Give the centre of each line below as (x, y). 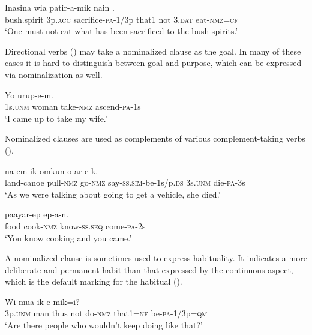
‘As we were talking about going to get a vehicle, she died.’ (113, 194)
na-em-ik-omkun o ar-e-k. (52, 170)
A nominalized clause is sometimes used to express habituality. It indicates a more (156, 258)
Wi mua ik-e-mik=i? (42, 301)
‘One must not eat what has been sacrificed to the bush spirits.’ (121, 31)
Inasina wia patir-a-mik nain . (60, 7)
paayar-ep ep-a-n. (37, 214)
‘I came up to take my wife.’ (56, 118)
